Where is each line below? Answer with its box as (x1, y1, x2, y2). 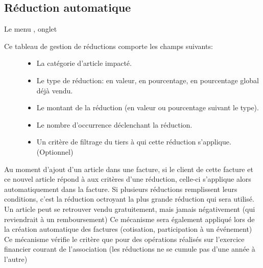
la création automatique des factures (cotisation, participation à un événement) (4, 224, 252, 234)
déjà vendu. (36, 85, 73, 95)
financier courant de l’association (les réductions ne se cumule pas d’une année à (4, 243, 255, 254)
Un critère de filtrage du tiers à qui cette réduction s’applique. (36, 136, 231, 147)
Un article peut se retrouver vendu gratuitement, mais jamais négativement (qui (4, 203, 255, 214)
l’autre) (4, 253, 28, 264)
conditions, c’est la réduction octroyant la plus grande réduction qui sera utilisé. (4, 193, 254, 204)
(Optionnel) (36, 146, 74, 157)
